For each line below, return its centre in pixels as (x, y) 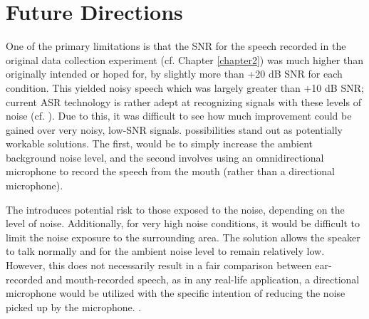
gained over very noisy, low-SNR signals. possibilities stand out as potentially (175, 129)
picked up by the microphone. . (74, 307)
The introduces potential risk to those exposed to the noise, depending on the (175, 209)
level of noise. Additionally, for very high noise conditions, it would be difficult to (183, 223)
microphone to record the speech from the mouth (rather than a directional (170, 171)
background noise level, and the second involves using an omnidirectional (165, 157)
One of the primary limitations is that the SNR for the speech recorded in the (176, 46)
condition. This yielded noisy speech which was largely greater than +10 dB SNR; (185, 87)
